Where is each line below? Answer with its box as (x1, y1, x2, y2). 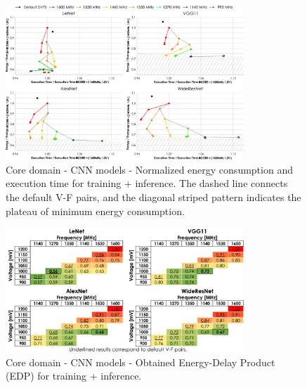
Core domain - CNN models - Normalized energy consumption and (6, 162, 293, 176)
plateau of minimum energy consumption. (6, 203, 185, 218)
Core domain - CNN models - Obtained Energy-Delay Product (6, 354, 275, 369)
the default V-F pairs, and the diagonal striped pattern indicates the (6, 190, 301, 205)
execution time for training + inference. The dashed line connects (6, 176, 288, 190)
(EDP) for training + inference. (6, 368, 142, 383)
